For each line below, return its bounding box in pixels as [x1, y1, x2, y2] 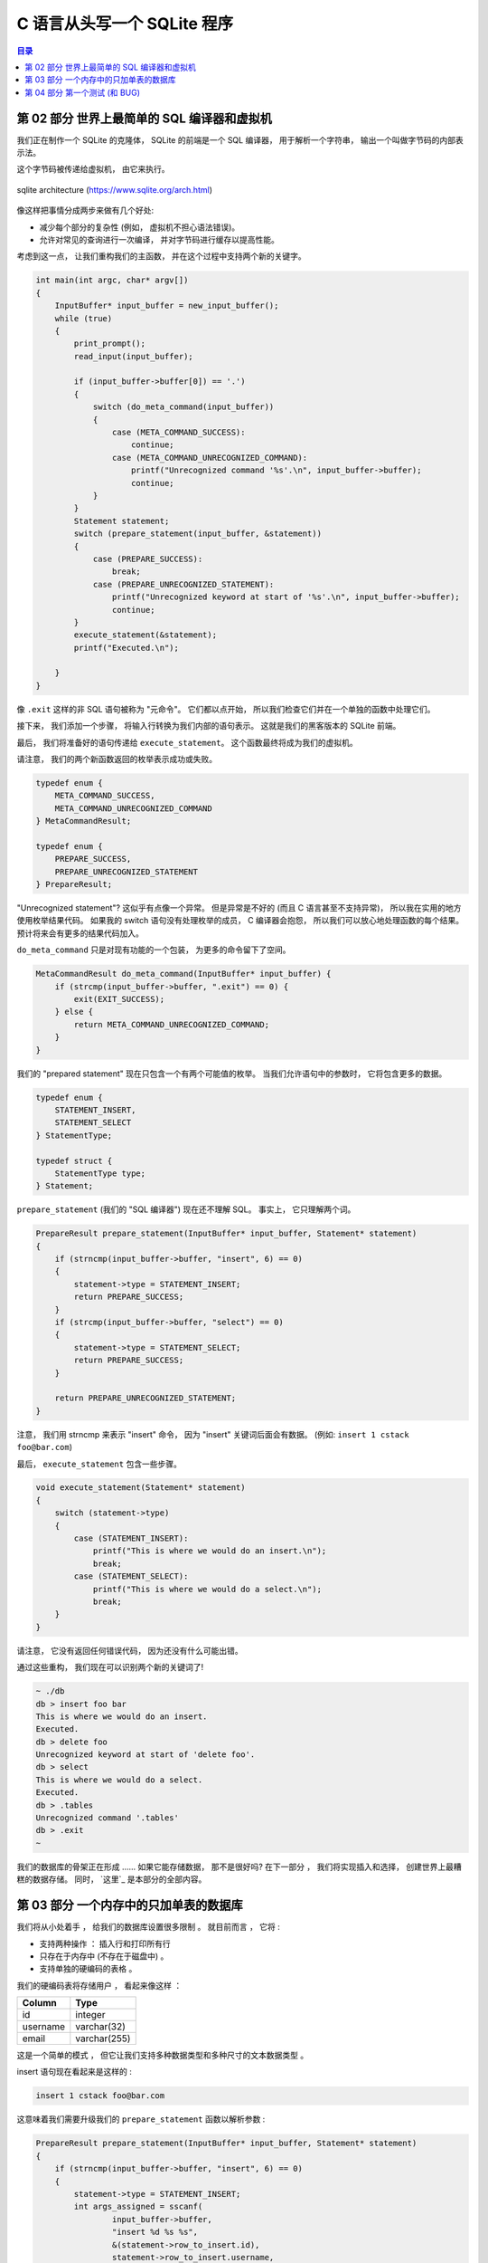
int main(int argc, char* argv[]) [35, 275, 189, 285]
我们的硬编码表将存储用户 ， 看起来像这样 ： [16, 1980, 183, 1991]
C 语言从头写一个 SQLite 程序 [16, 14, 234, 33]
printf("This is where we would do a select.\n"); [92, 1584, 323, 1594]
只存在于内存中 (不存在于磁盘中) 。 [39, 1951, 169, 1962]
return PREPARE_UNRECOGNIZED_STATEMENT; [54, 1393, 237, 1403]
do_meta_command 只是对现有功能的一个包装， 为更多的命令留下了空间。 [16, 944, 291, 955]
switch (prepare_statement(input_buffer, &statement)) [73, 529, 323, 539]
